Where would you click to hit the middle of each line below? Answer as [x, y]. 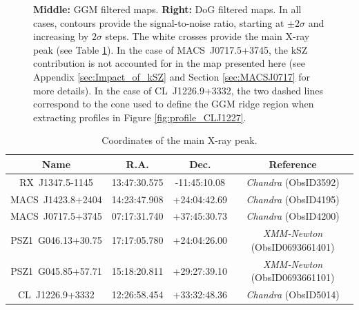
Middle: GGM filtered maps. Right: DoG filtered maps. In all [167, 9]
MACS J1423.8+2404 [56, 199]
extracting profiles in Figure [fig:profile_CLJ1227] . [140, 117]
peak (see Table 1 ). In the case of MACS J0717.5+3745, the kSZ [171, 49]
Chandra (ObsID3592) [293, 182]
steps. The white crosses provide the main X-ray [207, 36]
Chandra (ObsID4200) [293, 216]
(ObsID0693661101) [293, 277]
